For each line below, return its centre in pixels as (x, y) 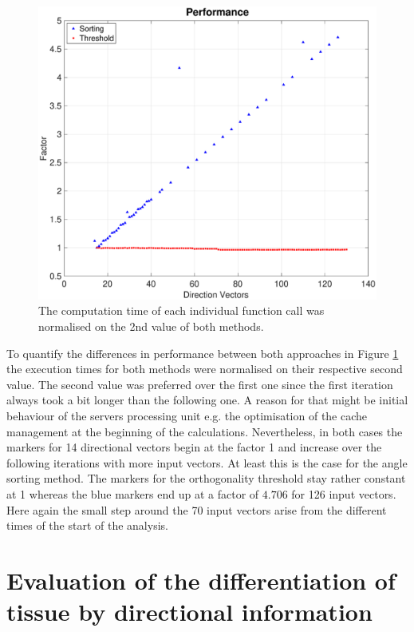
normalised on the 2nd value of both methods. (151, 326)
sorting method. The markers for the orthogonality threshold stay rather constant (206, 478)
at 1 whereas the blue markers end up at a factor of (133, 493)
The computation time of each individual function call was (181, 310)
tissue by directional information (189, 612)
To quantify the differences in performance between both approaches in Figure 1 (203, 353)
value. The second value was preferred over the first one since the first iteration (200, 384)
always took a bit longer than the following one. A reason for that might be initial (207, 400)
